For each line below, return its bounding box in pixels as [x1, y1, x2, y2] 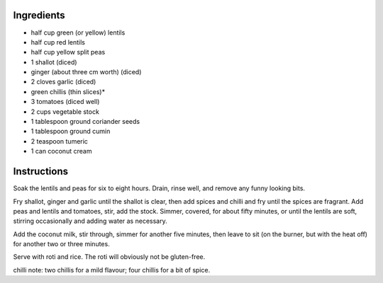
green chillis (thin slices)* [30, 87, 106, 96]
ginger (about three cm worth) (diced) [30, 68, 142, 76]
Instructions [13, 166, 69, 178]
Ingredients [13, 9, 65, 21]
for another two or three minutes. [13, 240, 110, 248]
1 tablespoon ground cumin [30, 127, 111, 136]
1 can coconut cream [30, 147, 92, 156]
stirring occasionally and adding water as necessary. [13, 216, 167, 226]
